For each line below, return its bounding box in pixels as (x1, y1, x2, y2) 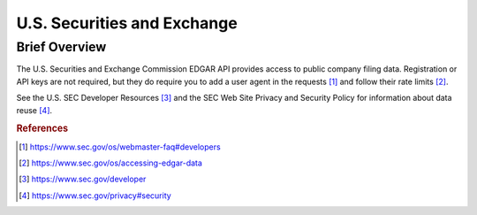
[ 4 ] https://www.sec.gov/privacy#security (19, 190, 171, 201)
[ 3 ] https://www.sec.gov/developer (19, 173, 147, 185)
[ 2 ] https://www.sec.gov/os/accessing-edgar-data (19, 157, 203, 168)
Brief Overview (16, 39, 107, 55)
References (16, 122, 69, 134)
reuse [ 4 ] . (16, 104, 53, 115)
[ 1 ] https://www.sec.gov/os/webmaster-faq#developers (19, 142, 221, 152)
